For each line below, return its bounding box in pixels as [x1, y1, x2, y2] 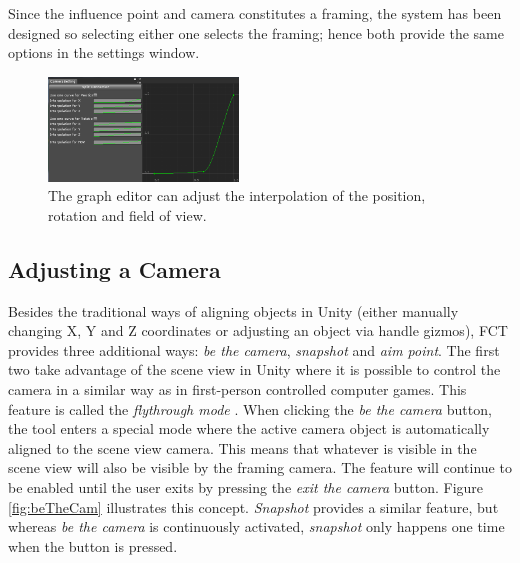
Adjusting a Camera [8, 253, 221, 284]
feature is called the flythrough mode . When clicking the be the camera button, [8, 398, 492, 419]
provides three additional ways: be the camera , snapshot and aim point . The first [8, 339, 500, 360]
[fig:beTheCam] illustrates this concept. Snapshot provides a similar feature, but [8, 496, 499, 517]
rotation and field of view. [48, 204, 207, 225]
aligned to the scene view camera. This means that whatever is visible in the [8, 437, 477, 458]
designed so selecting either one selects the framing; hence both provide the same [8, 22, 504, 43]
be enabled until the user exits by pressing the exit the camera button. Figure [8, 477, 484, 498]
